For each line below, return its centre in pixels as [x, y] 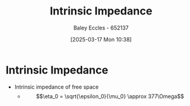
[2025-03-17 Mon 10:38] [101, 39]
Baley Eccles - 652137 [101, 28]
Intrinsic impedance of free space [57, 87]
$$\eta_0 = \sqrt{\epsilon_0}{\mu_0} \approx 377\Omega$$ [110, 96]
